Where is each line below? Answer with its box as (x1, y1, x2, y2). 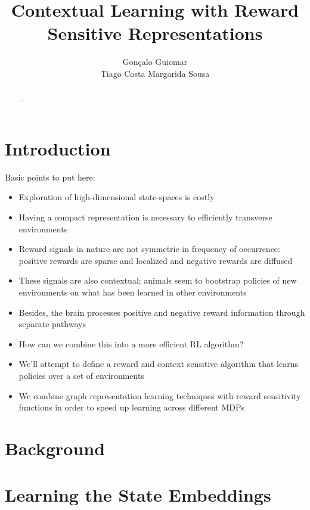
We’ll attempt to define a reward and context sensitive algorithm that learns (18, 357, 299, 370)
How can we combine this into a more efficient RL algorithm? (18, 337, 244, 350)
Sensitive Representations (47, 21, 263, 45)
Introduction (5, 136, 111, 160)
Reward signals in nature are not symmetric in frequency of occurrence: (18, 242, 280, 255)
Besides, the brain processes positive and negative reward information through (18, 306, 305, 318)
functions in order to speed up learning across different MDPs (18, 401, 245, 413)
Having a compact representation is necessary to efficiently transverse (18, 211, 272, 223)
